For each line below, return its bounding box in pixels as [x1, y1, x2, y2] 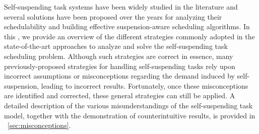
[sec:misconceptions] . [8, 120, 71, 130]
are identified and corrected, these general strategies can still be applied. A [4, 90, 235, 101]
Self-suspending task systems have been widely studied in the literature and [4, 2, 238, 12]
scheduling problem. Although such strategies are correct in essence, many [4, 50, 233, 61]
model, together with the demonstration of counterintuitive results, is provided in [4, 110, 255, 120]
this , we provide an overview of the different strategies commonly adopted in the [4, 31, 255, 41]
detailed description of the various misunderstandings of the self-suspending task [4, 100, 253, 110]
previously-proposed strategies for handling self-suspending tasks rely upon [4, 60, 235, 71]
